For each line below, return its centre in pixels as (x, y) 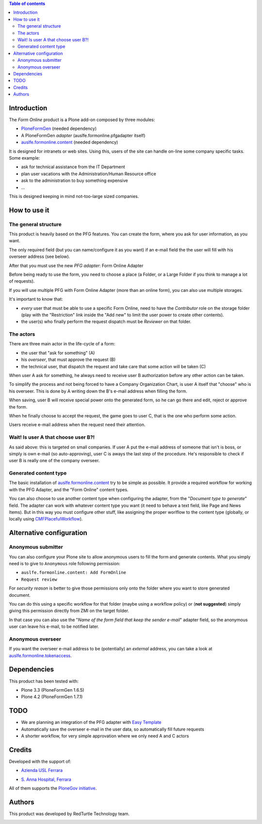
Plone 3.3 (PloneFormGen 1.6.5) (53, 690)
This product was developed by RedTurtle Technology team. (69, 814)
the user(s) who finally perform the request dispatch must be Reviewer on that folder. (106, 322)
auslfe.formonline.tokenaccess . (41, 655)
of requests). (22, 281)
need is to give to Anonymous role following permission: (65, 563)
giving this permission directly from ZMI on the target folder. (69, 611)
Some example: (25, 158)
